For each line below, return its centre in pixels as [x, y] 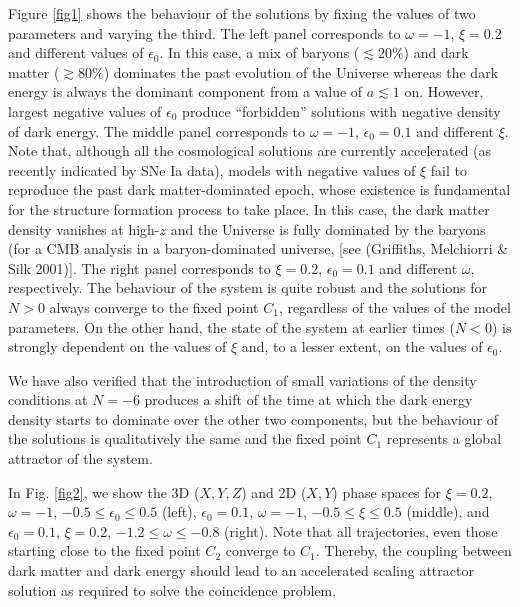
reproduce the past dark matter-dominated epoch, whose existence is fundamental [259, 189]
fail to [448, 169]
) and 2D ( [274, 491]
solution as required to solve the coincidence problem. [172, 589]
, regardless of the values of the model [394, 306]
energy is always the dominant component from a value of [185, 91]
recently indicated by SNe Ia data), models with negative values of [212, 169]
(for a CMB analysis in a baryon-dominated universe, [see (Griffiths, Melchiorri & [258, 248]
